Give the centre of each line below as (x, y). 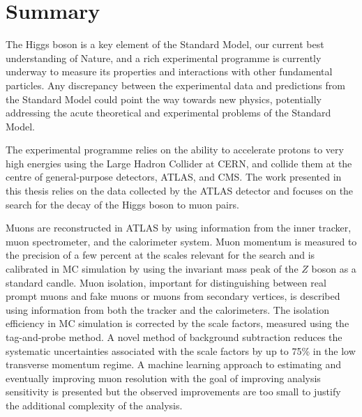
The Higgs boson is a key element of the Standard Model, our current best (165, 44)
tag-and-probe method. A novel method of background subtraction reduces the (174, 337)
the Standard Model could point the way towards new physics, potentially (164, 99)
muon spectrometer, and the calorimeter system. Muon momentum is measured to (181, 241)
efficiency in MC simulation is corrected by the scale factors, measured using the (178, 323)
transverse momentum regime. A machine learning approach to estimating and (174, 364)
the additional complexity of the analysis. (94, 405)
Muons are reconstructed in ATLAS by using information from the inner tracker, (179, 228)
